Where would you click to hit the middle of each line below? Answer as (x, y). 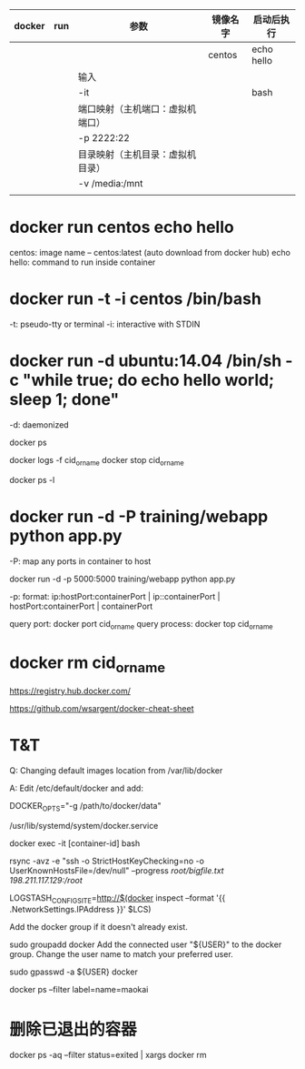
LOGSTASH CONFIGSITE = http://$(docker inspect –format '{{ (118, 898)
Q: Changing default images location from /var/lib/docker (116, 770)
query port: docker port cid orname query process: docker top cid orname (142, 625)
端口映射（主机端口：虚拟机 (137, 109)
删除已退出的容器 (74, 1029)
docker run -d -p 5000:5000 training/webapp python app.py (123, 579)
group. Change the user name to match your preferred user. (121, 954)
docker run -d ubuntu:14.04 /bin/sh (146, 361)
